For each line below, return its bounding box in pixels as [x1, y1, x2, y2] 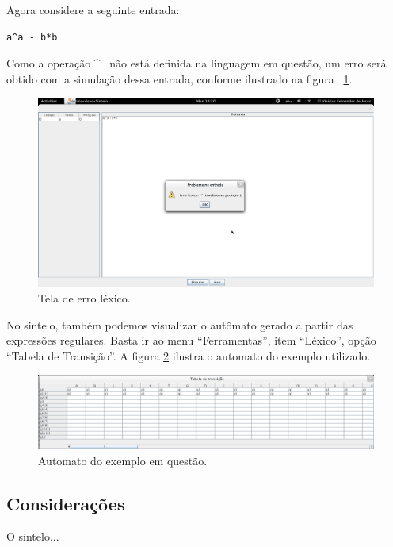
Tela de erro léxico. [38, 290, 131, 306]
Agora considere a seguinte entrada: [6, 2, 180, 17]
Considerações [6, 491, 125, 515]
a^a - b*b [6, 31, 58, 43]
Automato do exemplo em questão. [38, 452, 208, 468]
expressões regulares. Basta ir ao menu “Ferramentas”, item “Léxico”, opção [6, 332, 376, 349]
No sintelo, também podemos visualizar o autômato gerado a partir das [6, 316, 353, 333]
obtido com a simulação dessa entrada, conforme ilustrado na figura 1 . [6, 70, 353, 87]
